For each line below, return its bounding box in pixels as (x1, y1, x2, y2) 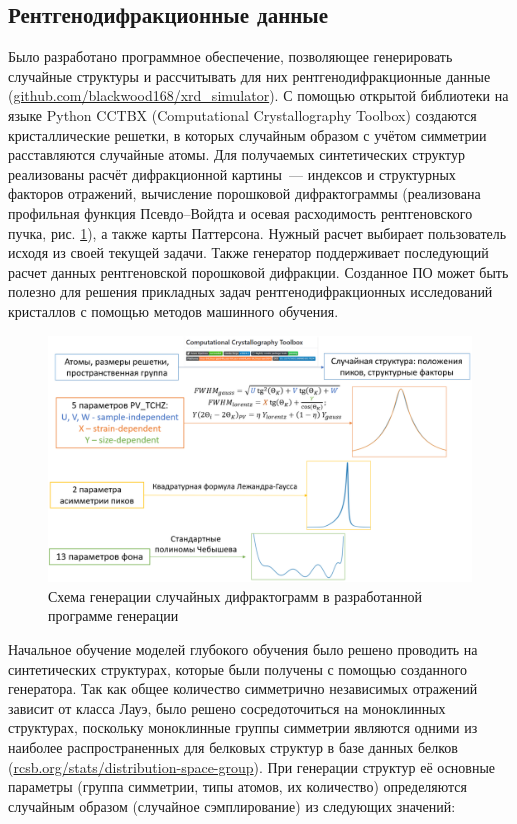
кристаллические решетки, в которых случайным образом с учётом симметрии (8, 124, 487, 145)
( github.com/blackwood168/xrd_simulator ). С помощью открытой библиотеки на (8, 85, 509, 106)
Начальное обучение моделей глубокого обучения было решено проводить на (8, 639, 478, 660)
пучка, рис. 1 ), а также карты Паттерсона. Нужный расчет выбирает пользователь (8, 222, 507, 243)
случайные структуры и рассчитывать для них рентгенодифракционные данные (8, 65, 491, 86)
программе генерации (48, 605, 179, 626)
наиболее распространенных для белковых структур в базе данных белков (8, 737, 458, 758)
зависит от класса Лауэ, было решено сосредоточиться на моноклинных (8, 697, 446, 718)
